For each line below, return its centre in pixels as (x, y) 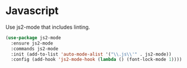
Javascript (32, 11)
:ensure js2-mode (32, 43)
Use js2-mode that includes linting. (48, 27)
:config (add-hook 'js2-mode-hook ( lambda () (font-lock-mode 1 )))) (96, 60)
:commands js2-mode (35, 49)
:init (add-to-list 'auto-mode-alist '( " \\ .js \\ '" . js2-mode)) (91, 54)
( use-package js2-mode (33, 38)
